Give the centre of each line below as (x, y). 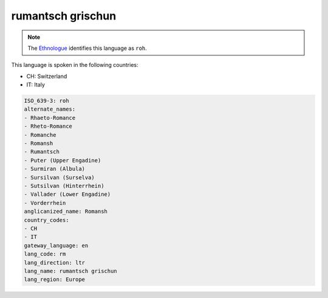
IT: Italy (36, 85)
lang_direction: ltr (54, 262)
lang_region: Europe (54, 279)
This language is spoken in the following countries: (75, 65)
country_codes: (46, 220)
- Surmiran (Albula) (54, 169)
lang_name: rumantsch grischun (71, 271)
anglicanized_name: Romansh (66, 212)
